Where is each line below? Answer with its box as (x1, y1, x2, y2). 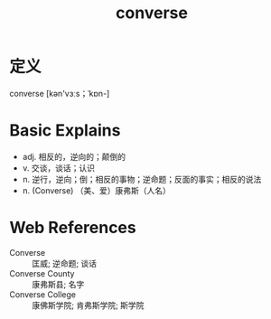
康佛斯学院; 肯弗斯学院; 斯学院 (32, 299, 145, 310)
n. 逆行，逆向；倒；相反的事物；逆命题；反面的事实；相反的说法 (22, 174, 262, 184)
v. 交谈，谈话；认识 (22, 162, 96, 174)
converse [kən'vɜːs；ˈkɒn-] (9, 88, 110, 99)
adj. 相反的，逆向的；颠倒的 (22, 151, 126, 162)
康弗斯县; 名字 (32, 278, 85, 289)
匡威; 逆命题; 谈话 (32, 258, 98, 268)
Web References (9, 218, 137, 238)
